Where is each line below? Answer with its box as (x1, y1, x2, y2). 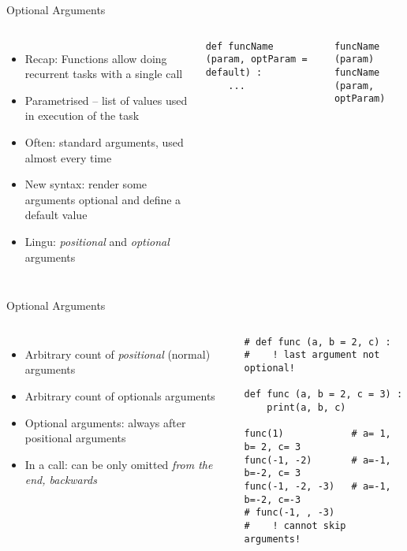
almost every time (24, 149, 112, 166)
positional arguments (24, 430, 126, 446)
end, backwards (24, 471, 97, 488)
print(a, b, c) (267, 402, 346, 413)
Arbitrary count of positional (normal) (24, 345, 211, 362)
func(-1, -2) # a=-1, (244, 454, 391, 466)
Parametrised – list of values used (24, 91, 188, 108)
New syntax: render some (24, 176, 147, 192)
